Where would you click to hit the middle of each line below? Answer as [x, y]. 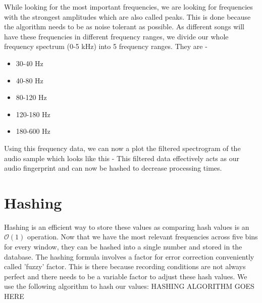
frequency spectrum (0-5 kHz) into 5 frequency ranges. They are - [106, 46]
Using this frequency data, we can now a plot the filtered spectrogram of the [122, 148]
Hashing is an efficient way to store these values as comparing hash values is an [127, 226]
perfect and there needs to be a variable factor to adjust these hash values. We [126, 276]
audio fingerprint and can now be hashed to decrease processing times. [113, 168]
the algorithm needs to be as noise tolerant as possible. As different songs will [124, 27]
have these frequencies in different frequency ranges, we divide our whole [116, 36]
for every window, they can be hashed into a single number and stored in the [123, 247]
